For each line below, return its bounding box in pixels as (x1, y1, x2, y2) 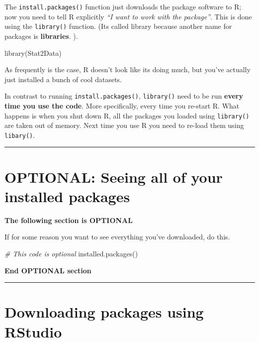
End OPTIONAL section (4, 265, 91, 275)
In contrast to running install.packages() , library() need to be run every (4, 91, 243, 101)
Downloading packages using (4, 302, 204, 322)
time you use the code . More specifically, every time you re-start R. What (4, 100, 240, 111)
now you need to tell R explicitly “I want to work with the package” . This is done (4, 11, 252, 21)
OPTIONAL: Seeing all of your (4, 166, 223, 187)
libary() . (4, 129, 35, 140)
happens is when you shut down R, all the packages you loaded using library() (4, 110, 250, 120)
